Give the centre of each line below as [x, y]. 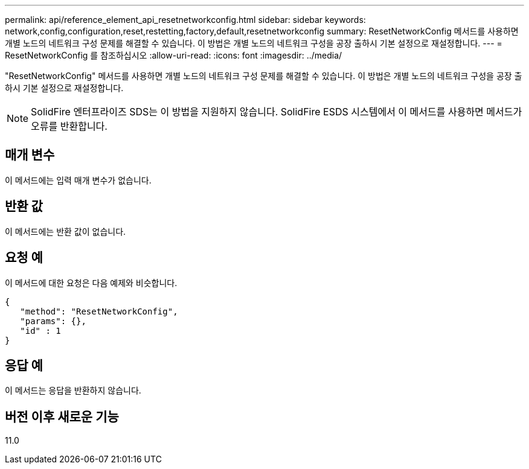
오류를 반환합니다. [69, 126]
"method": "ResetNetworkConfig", [99, 311]
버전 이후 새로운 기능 [62, 416]
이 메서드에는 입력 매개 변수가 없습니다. [78, 180]
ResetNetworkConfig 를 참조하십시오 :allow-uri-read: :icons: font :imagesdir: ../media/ [174, 55]
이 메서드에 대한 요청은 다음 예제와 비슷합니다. [91, 282]
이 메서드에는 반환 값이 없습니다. [66, 231]
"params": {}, [53, 321]
